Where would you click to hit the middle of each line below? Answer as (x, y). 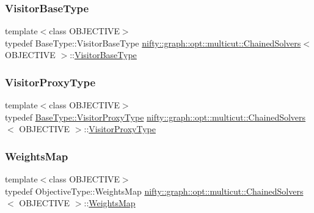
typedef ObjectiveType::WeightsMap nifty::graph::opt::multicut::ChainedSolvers (154, 191)
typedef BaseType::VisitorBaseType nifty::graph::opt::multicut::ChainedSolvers (153, 43)
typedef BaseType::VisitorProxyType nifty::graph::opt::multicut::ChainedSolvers (155, 117)
